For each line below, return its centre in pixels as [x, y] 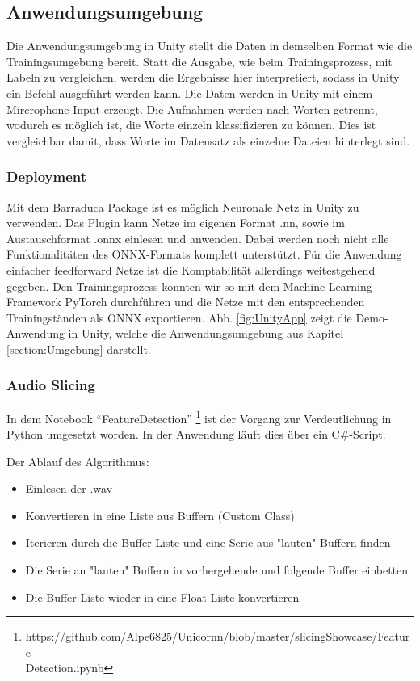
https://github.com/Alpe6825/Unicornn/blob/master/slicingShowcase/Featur [218, 636]
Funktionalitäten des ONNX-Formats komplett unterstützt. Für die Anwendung [204, 254]
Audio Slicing [51, 385]
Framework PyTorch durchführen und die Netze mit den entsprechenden [186, 302]
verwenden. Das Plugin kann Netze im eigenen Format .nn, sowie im [176, 223]
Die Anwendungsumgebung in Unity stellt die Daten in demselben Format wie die [210, 46]
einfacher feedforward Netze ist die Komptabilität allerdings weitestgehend [191, 269]
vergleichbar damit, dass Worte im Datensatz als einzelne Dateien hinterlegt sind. [208, 140]
